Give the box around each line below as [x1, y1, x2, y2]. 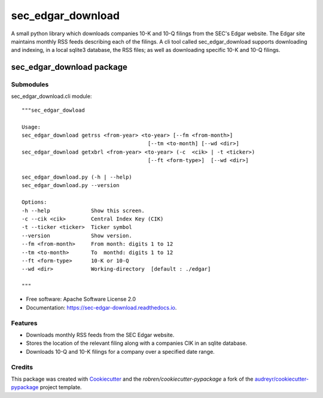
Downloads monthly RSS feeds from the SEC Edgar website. [26, 332, 175, 338]
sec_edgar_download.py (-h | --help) [22, 174, 133, 180]
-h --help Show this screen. [22, 207, 145, 214]
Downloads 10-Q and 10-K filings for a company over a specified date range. [26, 348, 215, 355]
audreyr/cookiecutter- [254, 375, 309, 382]
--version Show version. [22, 232, 133, 239]
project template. [39, 384, 82, 391]
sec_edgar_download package [11, 62, 128, 72]
